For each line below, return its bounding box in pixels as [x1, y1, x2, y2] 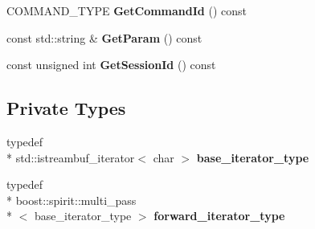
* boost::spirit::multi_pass [6, 191, 137, 208]
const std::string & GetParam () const [6, 29, 202, 46]
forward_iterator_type [153, 207, 285, 224]
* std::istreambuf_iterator [6, 149, 135, 166]
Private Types [6, 96, 126, 121]
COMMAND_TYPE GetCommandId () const [6, 2, 247, 18]
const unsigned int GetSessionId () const [6, 56, 216, 73]
